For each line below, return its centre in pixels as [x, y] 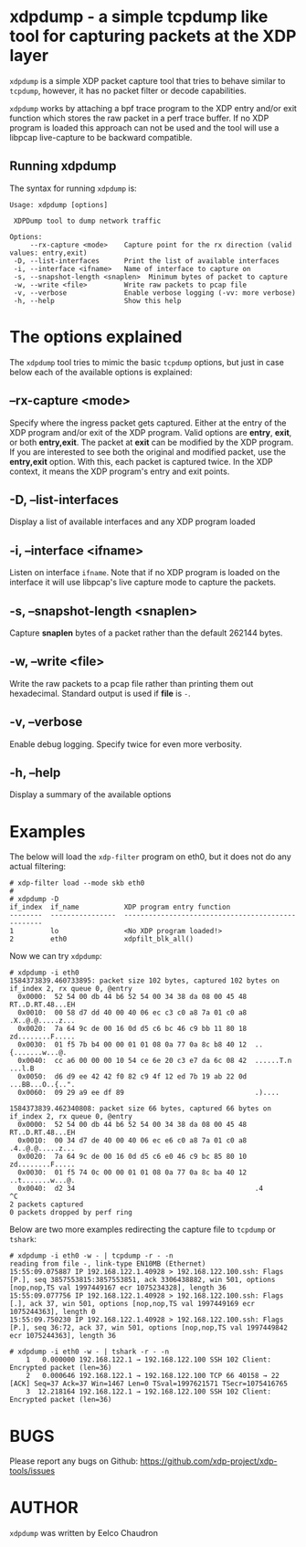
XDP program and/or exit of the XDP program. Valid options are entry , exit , [151, 432]
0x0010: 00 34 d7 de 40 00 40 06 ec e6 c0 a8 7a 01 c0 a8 [132, 1141]
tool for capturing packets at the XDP [153, 36]
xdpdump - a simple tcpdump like [139, 17]
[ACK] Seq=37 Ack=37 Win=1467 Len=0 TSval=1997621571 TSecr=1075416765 [148, 1384]
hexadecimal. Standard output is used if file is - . [100, 693]
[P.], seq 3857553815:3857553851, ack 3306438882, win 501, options [142, 1280]
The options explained [96, 337]
